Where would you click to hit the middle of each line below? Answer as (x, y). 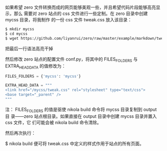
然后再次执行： (20, 133)
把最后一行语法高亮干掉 (29, 48)
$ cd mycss (16, 34)
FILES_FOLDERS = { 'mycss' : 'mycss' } (43, 76)
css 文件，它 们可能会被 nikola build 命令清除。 (53, 123)
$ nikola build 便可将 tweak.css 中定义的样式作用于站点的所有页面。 (75, 144)
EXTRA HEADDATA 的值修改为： (36, 67)
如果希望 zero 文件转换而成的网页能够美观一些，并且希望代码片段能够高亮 (81, 7)
